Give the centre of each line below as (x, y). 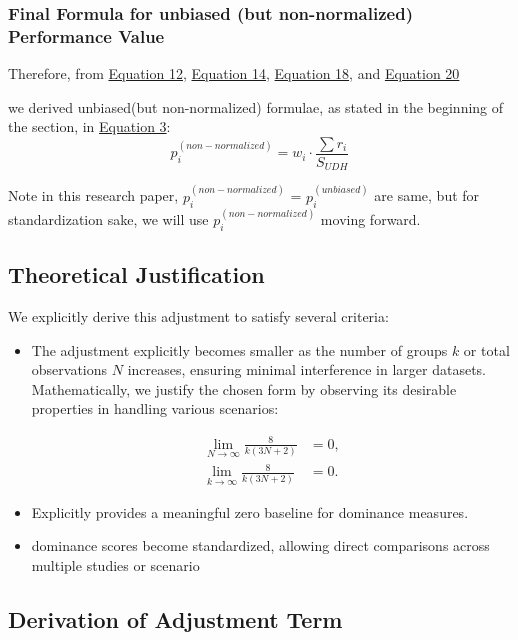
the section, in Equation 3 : (89, 126)
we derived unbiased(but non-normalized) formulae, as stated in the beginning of (256, 106)
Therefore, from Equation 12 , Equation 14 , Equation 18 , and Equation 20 (234, 73)
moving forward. (370, 219)
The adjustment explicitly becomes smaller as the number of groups (239, 349)
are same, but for (427, 195)
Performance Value (86, 35)
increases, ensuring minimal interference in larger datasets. (307, 369)
